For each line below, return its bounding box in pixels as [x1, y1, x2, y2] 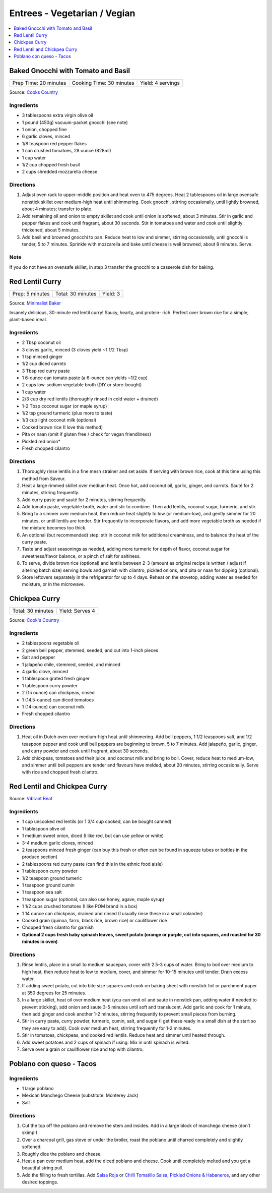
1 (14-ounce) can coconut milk [22, 703, 85, 709]
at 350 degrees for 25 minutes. [22, 990, 87, 996]
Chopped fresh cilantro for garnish [22, 924, 94, 930]
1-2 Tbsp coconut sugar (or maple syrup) [22, 403, 107, 409]
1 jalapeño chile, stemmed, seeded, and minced [22, 661, 121, 668]
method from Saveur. [22, 475, 66, 482]
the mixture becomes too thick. [22, 525, 87, 531]
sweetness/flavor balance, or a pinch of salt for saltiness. [22, 553, 141, 559]
